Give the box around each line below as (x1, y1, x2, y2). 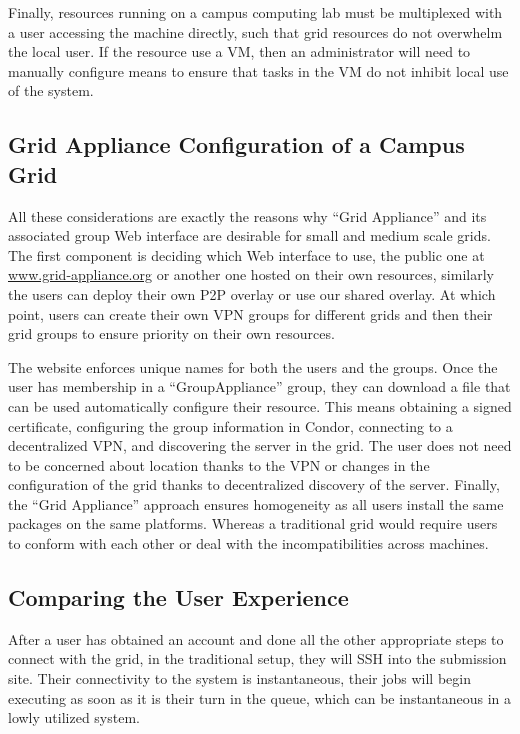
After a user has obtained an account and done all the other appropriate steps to (8, 628, 504, 649)
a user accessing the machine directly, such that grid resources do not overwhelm (8, 21, 503, 42)
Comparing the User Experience (8, 582, 349, 613)
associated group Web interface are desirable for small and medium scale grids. (8, 225, 491, 246)
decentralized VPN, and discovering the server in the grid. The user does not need (8, 435, 512, 456)
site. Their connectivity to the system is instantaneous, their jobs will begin (8, 668, 471, 689)
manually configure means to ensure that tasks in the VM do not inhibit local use (8, 60, 509, 81)
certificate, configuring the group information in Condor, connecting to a (8, 415, 453, 436)
